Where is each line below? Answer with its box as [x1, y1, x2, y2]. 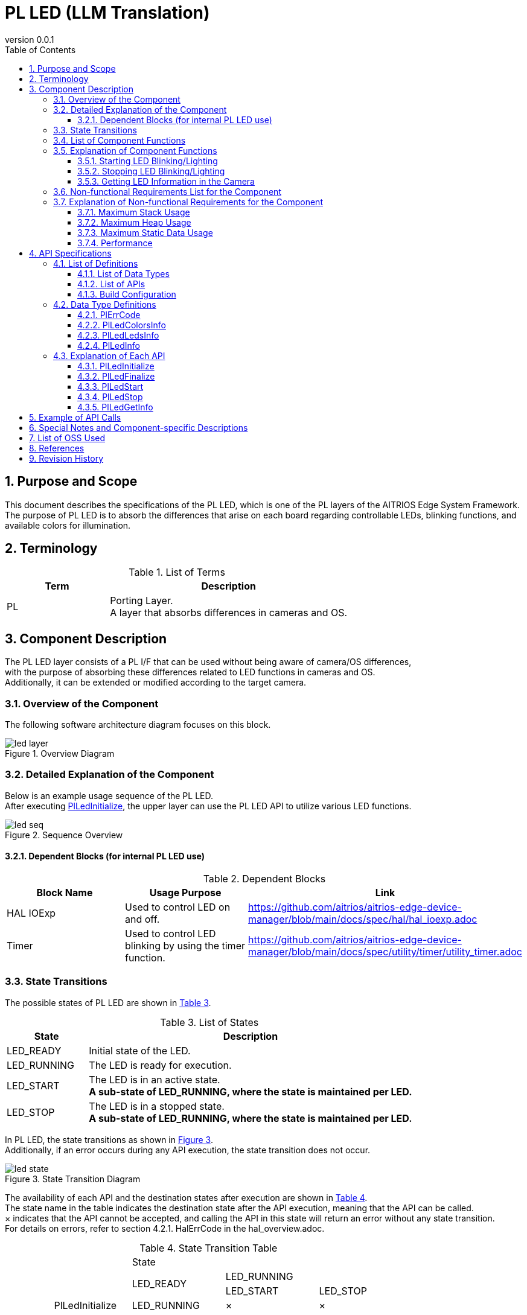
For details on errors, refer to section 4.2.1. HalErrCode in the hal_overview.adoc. [5, 1223, 325, 1234]
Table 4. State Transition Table [139, 1241, 278, 1254]
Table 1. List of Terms [129, 566, 225, 579]
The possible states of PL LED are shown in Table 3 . [5, 997, 211, 1008]
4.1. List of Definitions [53, 258, 138, 269]
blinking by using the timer [125, 940, 245, 952]
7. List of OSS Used [29, 432, 106, 443]
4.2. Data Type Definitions [53, 299, 156, 310]
